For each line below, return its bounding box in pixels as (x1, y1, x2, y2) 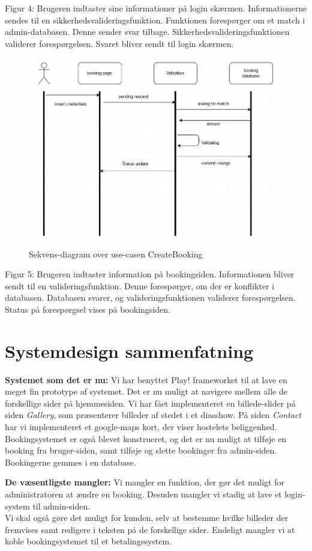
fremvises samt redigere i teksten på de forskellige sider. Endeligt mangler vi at (5, 523, 295, 535)
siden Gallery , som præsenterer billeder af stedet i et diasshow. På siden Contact (5, 408, 301, 421)
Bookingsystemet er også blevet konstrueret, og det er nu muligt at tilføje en (5, 432, 287, 445)
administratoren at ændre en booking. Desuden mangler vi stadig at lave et (5, 488, 282, 500)
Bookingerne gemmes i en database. (5, 455, 136, 468)
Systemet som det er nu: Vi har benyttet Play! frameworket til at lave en (5, 373, 287, 386)
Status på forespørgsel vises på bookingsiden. (5, 303, 170, 315)
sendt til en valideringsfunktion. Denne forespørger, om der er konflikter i (5, 279, 275, 292)
